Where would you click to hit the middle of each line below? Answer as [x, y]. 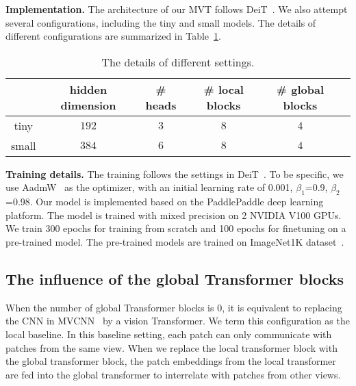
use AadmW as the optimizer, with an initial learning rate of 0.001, [149, 187]
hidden [88, 89]
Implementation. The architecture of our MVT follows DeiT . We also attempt [177, 9]
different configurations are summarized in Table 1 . [113, 36]
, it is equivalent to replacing [282, 307]
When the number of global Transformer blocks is [110, 307]
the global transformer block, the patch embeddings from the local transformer [171, 361]
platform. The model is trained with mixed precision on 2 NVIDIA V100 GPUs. [174, 215]
